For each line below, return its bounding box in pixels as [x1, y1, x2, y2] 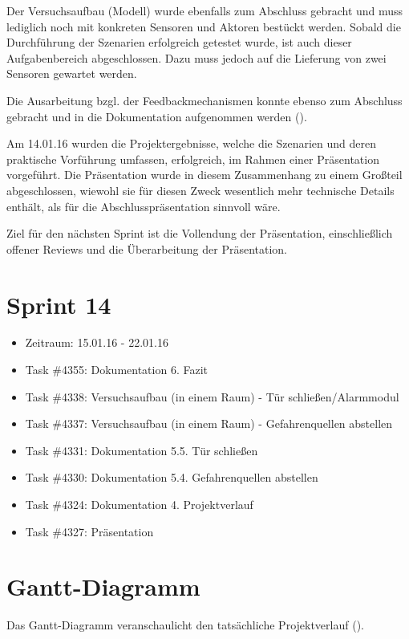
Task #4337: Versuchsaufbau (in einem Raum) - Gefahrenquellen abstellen [25, 415, 393, 432]
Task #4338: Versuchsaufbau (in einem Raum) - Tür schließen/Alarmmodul [25, 388, 399, 405]
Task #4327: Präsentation [25, 523, 154, 539]
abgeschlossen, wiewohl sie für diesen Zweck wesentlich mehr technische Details [6, 181, 395, 198]
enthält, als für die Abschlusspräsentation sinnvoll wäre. [6, 197, 281, 214]
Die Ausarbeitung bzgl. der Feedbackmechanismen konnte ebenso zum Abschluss [6, 92, 403, 108]
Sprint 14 [6, 287, 111, 320]
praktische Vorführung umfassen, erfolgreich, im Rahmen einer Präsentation [6, 150, 379, 167]
